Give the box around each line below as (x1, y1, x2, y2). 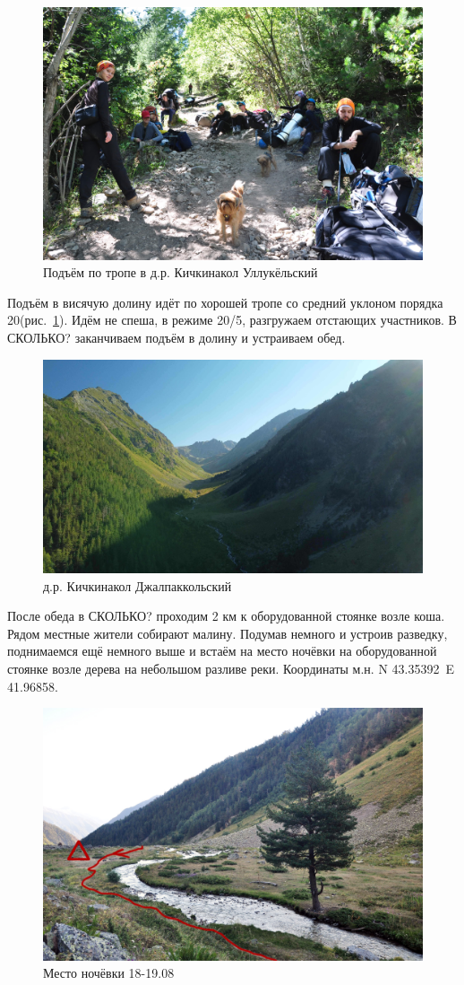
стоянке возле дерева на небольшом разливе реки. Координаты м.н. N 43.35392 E (7, 659, 454, 677)
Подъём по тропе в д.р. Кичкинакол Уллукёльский (43, 263, 318, 282)
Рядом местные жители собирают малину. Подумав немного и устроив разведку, (7, 623, 448, 642)
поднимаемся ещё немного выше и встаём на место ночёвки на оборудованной (7, 641, 437, 660)
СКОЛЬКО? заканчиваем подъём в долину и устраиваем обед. (7, 327, 346, 346)
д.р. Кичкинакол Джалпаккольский (43, 576, 232, 595)
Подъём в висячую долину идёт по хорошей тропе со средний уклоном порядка (7, 292, 443, 311)
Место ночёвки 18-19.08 (43, 963, 175, 982)
